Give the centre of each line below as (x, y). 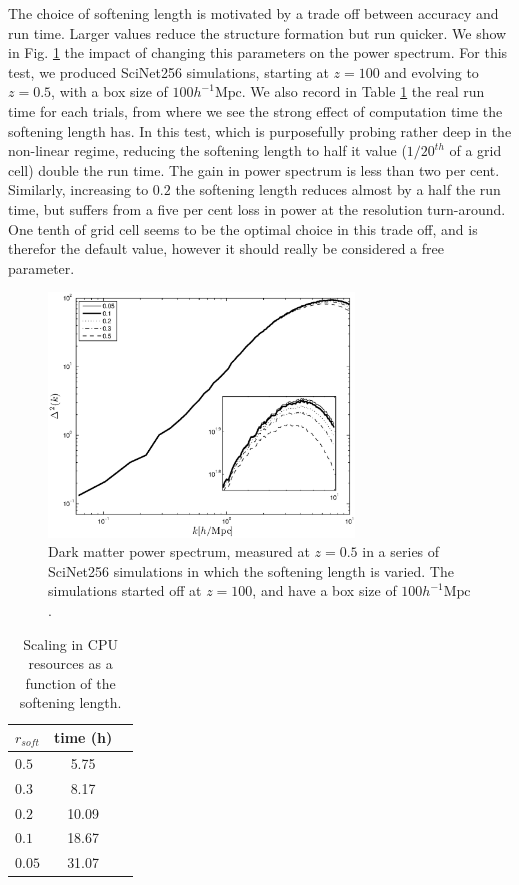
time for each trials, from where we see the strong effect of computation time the (255, 110)
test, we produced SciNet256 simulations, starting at (168, 71)
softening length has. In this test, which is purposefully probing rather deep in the (260, 130)
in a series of (401, 551)
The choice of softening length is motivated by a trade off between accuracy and (253, 13)
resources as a (70, 663)
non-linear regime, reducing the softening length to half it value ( (207, 150)
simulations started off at (125, 590)
